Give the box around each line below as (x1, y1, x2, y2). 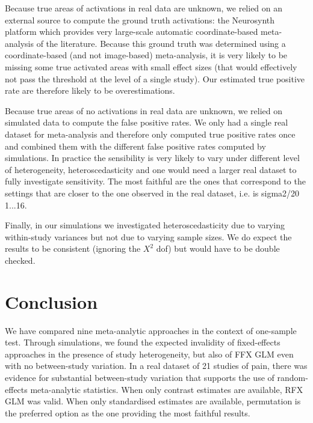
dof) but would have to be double (156, 242, 280, 255)
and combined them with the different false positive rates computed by (5, 139, 266, 152)
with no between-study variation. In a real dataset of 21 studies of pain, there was (5, 359, 308, 372)
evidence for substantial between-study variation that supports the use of (5, 371, 274, 383)
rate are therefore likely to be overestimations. (5, 84, 175, 97)
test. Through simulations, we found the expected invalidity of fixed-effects (5, 336, 280, 348)
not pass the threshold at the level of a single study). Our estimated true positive (5, 72, 305, 85)
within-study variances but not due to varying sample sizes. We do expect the (5, 230, 292, 243)
